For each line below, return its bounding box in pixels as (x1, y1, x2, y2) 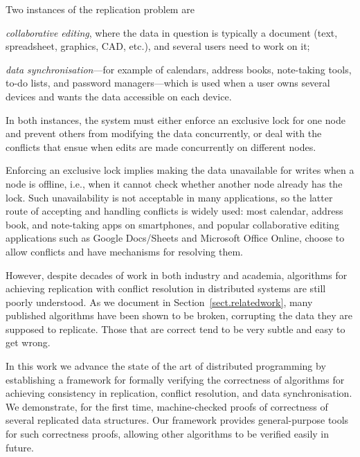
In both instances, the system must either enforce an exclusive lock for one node (6, 112, 345, 127)
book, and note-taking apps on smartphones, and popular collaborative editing (6, 217, 339, 231)
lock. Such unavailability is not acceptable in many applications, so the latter (6, 190, 333, 204)
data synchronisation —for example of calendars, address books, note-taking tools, (6, 62, 352, 76)
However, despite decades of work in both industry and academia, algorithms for (6, 267, 348, 282)
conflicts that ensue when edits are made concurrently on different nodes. (6, 139, 316, 154)
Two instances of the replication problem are (6, 2, 195, 16)
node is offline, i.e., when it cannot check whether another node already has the (6, 176, 343, 190)
